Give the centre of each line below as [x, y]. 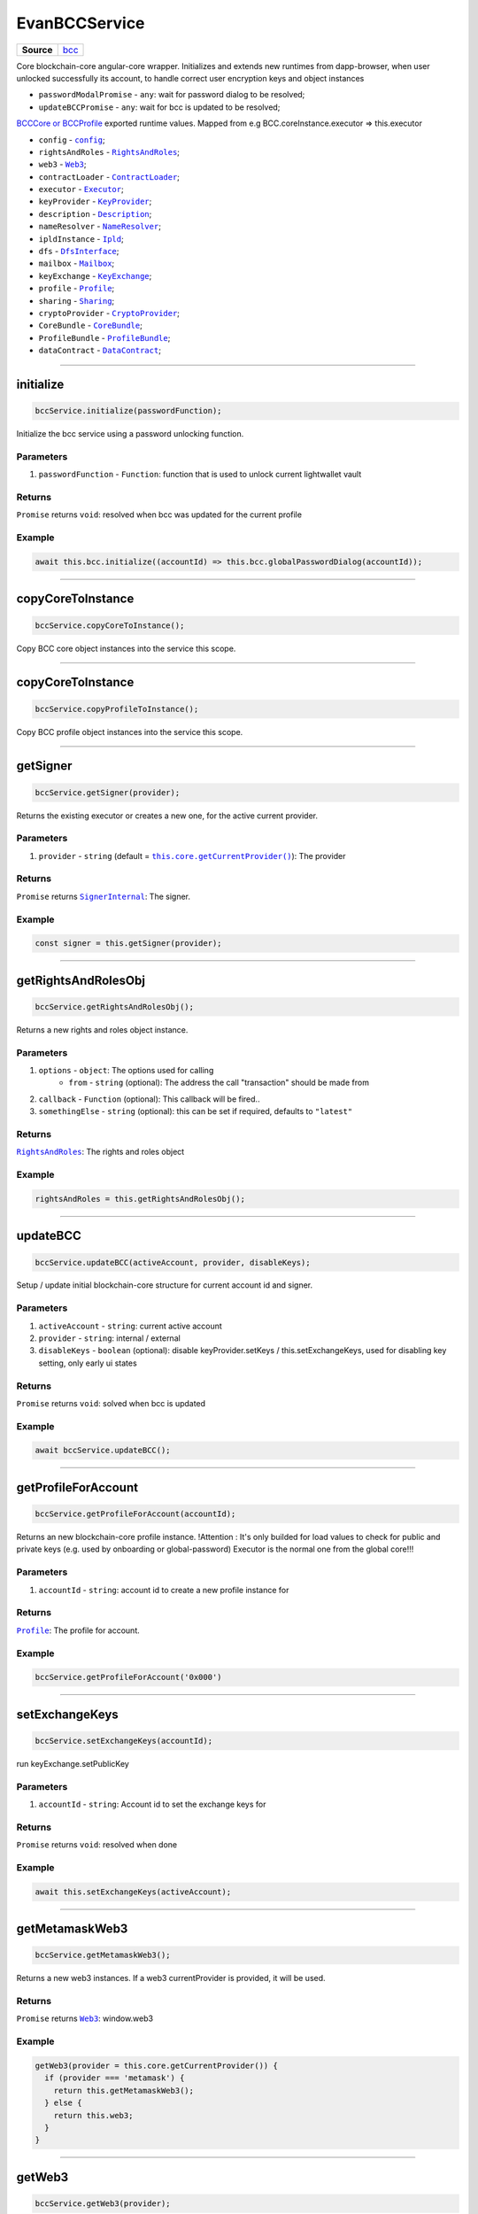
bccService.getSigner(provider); [108, 792]
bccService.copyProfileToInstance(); [117, 709]
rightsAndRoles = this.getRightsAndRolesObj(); [140, 1199]
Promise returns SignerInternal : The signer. [103, 896]
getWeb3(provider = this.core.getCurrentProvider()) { [156, 2065]
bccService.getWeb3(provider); [103, 2203]
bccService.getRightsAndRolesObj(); [115, 1006]
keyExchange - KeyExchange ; [95, 275]
